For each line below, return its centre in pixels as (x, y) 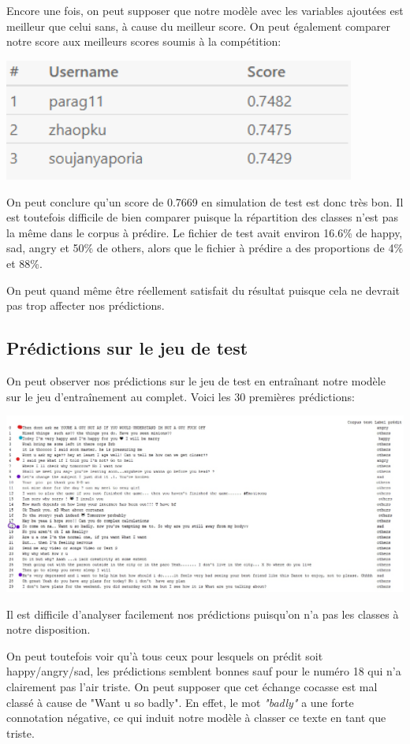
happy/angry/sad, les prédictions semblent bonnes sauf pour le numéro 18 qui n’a (204, 671)
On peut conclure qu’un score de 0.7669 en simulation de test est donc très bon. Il (205, 201)
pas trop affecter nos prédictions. (86, 305)
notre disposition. (48, 629)
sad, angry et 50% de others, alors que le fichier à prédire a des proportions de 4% (205, 248)
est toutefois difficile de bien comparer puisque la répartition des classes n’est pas (203, 217)
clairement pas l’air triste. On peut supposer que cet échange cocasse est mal (192, 686)
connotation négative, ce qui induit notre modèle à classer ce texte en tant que (196, 718)
